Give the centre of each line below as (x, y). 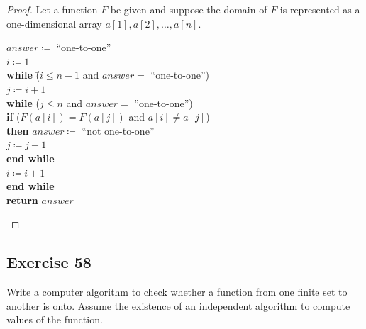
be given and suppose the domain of (189, 9)
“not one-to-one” (118, 130)
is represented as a (320, 9)
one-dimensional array (54, 23)
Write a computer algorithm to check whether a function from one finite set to (177, 292)
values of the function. (55, 319)
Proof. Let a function (52, 9)
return (22, 200)
